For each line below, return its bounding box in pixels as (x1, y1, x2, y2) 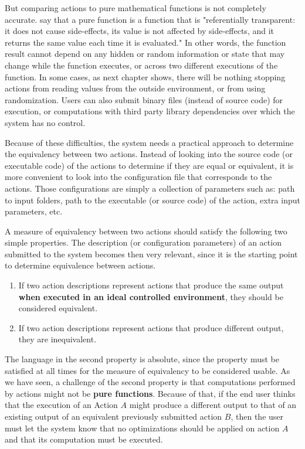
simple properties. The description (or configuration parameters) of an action (5, 236, 282, 249)
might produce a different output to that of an (129, 399, 297, 411)
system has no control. (5, 116, 86, 128)
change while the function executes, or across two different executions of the (5, 59, 278, 71)
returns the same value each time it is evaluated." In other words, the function (5, 36, 286, 48)
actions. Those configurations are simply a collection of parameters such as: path (5, 182, 295, 194)
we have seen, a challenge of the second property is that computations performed (5, 376, 296, 388)
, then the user (231, 410, 284, 422)
